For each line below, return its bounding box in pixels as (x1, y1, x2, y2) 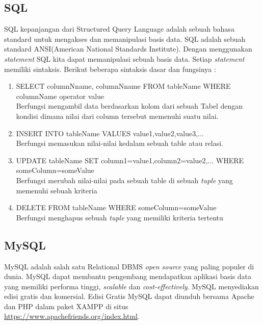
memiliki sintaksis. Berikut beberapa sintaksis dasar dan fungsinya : (4, 63, 216, 74)
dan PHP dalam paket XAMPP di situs (4, 301, 128, 311)
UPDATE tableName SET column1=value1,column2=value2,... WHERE (16, 155, 244, 165)
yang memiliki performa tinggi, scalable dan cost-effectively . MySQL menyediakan (4, 281, 259, 291)
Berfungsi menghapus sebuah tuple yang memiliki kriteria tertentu (16, 212, 223, 222)
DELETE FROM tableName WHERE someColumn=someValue (16, 202, 217, 213)
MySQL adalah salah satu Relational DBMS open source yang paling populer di (4, 261, 254, 271)
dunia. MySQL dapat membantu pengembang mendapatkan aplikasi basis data (4, 271, 252, 282)
